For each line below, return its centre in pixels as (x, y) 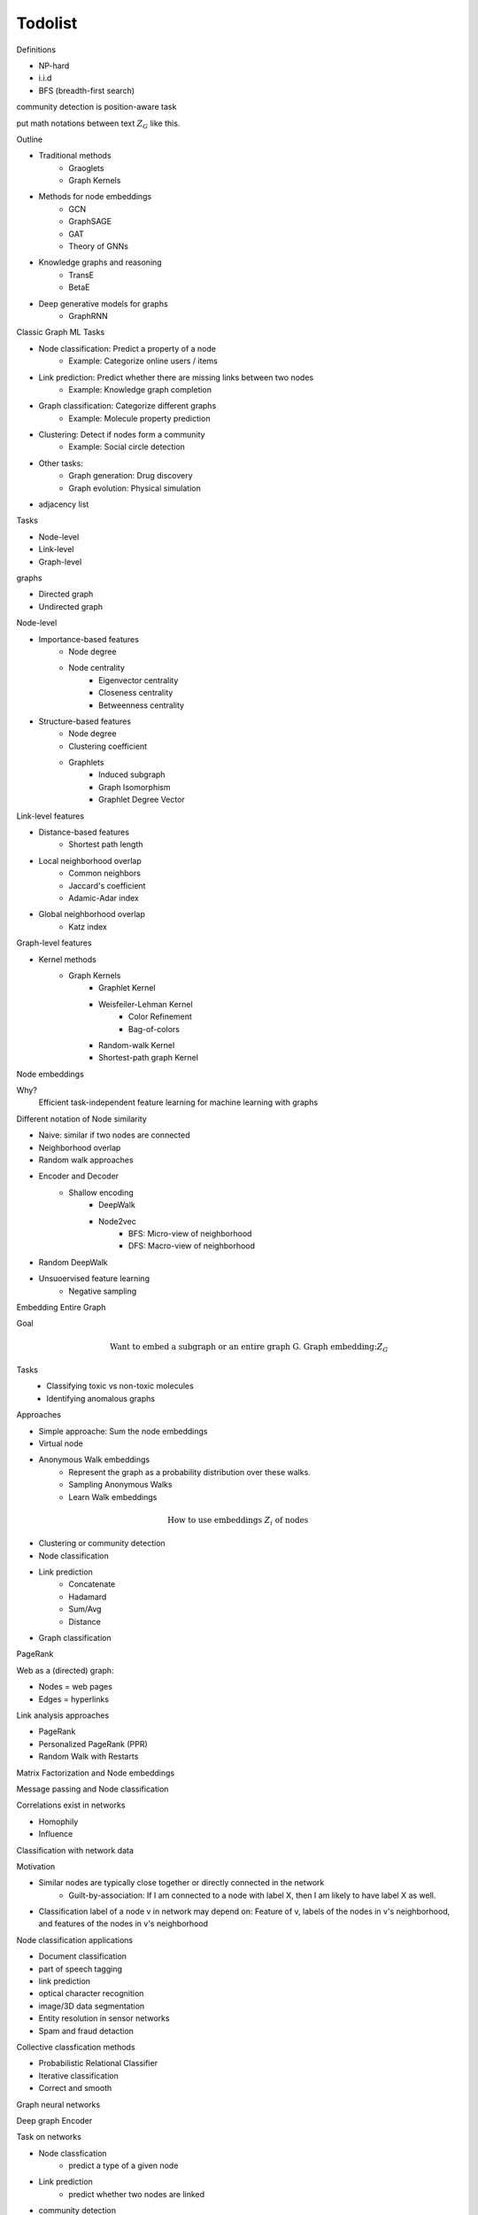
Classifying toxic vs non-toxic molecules (120, 1386)
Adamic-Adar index (104, 898)
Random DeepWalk (73, 1262)
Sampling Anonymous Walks (120, 1485)
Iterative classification (78, 2075)
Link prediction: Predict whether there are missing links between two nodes (176, 377)
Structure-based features (85, 721)
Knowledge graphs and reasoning (100, 262)
